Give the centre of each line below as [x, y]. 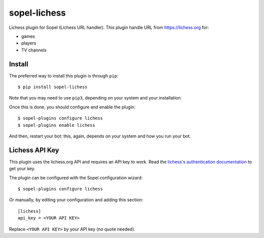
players [29, 43]
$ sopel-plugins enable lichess [56, 125]
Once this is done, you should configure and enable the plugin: [72, 107]
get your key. [22, 168]
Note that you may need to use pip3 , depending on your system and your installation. [96, 98]
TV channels [34, 50]
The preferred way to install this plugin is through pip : [64, 75]
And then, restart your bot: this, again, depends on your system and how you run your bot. [100, 136]
